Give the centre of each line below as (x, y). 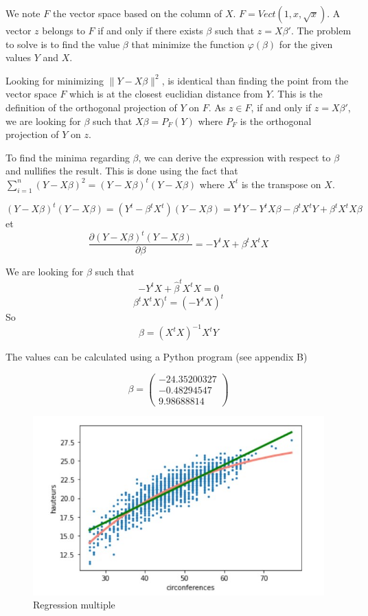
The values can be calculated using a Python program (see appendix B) (157, 357)
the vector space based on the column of (137, 13)
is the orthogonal (276, 121)
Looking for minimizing (55, 80)
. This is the (297, 94)
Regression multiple (74, 605)
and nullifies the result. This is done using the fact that (122, 171)
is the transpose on (281, 184)
